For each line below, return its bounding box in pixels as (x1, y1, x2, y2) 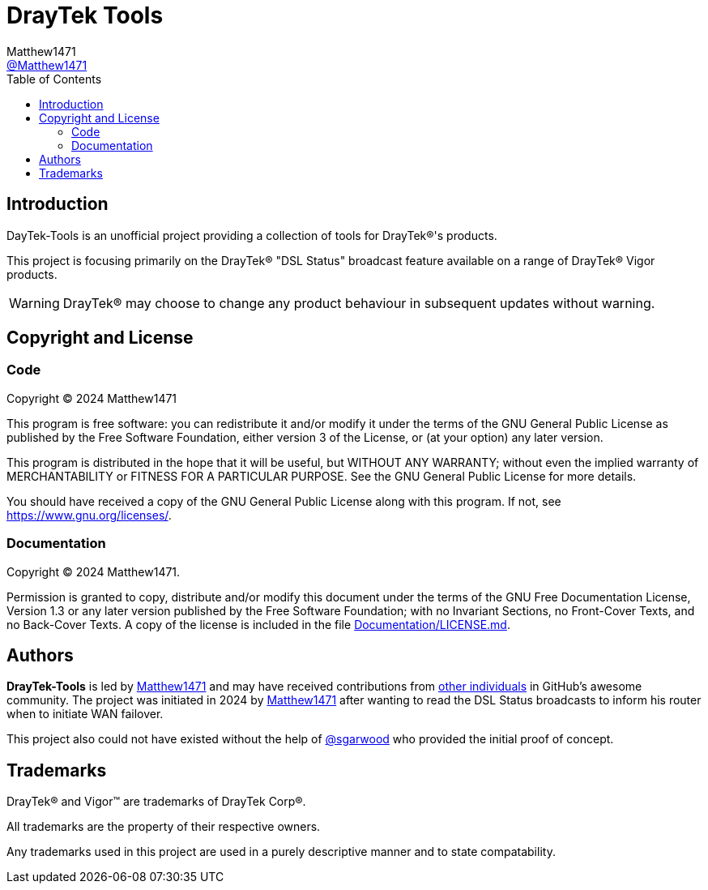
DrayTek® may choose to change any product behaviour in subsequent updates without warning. (62, 294, 655, 311)
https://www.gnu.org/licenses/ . (6, 507, 172, 522)
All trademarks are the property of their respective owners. (6, 819, 321, 834)
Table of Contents (6, 71, 102, 86)
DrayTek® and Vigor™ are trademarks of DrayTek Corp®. (6, 794, 306, 809)
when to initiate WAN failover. (6, 707, 164, 721)
